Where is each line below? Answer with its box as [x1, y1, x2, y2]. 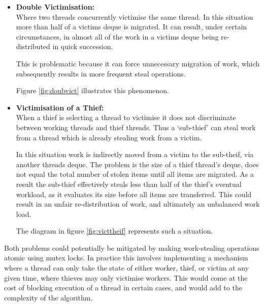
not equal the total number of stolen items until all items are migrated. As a [16, 169, 254, 179]
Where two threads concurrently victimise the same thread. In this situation [16, 11, 253, 22]
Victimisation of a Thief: [16, 102, 104, 112]
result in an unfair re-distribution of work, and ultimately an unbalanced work [16, 199, 260, 209]
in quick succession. [52, 41, 113, 52]
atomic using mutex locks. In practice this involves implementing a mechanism [4, 252, 248, 263]
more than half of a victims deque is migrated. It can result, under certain [16, 21, 247, 32]
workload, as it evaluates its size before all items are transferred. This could [16, 188, 252, 199]
